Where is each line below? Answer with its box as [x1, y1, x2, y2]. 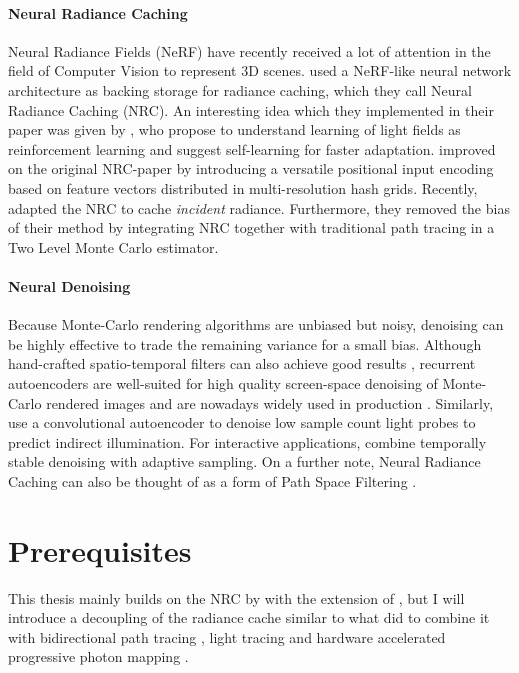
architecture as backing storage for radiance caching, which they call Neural [8, 79, 472, 100]
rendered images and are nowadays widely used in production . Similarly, [46, 392, 494, 413]
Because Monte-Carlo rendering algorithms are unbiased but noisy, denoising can [8, 314, 504, 335]
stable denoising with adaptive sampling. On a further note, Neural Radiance [8, 451, 481, 472]
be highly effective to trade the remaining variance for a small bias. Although [8, 333, 482, 354]
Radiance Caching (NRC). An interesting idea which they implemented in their [8, 99, 494, 120]
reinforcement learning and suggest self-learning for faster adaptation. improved [8, 138, 496, 159]
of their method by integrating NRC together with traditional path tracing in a [8, 217, 495, 238]
